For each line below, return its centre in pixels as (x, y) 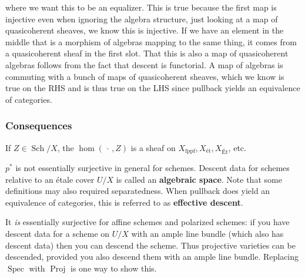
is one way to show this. (114, 268)
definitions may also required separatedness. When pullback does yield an (138, 191)
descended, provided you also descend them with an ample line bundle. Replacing (152, 257)
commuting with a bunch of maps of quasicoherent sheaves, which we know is (145, 76)
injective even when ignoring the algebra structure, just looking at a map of (142, 19)
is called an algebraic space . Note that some (199, 179)
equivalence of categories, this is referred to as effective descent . (124, 202)
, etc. (237, 147)
